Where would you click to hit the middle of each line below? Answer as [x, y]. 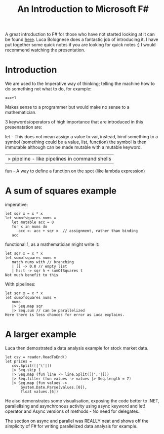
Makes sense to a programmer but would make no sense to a [67, 107]
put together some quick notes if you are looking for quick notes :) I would [80, 45]
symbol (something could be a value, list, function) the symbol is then [76, 142]
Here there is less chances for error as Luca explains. [65, 315]
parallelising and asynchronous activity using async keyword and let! [75, 406]
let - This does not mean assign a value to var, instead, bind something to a [82, 137]
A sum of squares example [61, 191]
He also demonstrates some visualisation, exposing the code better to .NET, [82, 401]
